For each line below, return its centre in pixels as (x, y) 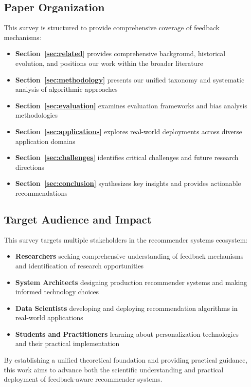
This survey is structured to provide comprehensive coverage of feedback (112, 28)
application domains (45, 141)
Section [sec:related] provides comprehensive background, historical (120, 53)
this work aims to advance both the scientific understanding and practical (114, 369)
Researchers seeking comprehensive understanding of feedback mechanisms (129, 256)
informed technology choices (57, 292)
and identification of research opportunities (79, 265)
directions (30, 167)
